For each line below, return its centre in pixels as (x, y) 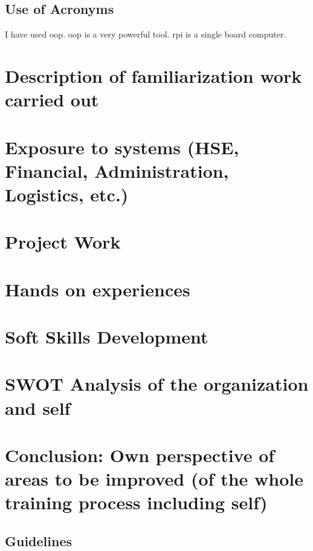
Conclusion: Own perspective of (140, 455)
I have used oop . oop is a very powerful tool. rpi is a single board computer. (146, 34)
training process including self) (136, 502)
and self (38, 407)
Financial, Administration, (117, 170)
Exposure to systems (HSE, (122, 147)
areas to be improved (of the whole (154, 479)
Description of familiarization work (153, 75)
